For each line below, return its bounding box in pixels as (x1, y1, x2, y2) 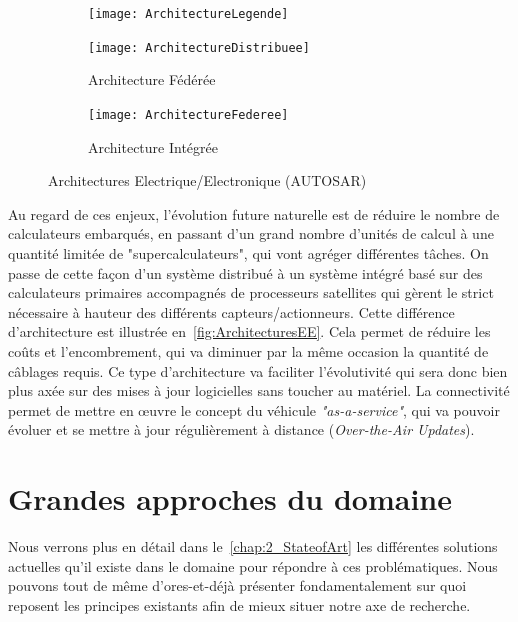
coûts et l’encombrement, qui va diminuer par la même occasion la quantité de (8, 340, 489, 361)
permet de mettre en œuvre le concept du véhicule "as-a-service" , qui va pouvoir (8, 399, 500, 420)
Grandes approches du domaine (8, 478, 452, 519)
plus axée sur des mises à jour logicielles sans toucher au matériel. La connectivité (8, 380, 510, 401)
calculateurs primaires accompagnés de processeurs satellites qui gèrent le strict (8, 282, 494, 303)
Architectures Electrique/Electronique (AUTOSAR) (48, 170, 367, 191)
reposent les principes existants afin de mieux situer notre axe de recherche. (8, 594, 471, 615)
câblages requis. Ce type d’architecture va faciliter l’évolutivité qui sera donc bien (8, 360, 508, 381)
